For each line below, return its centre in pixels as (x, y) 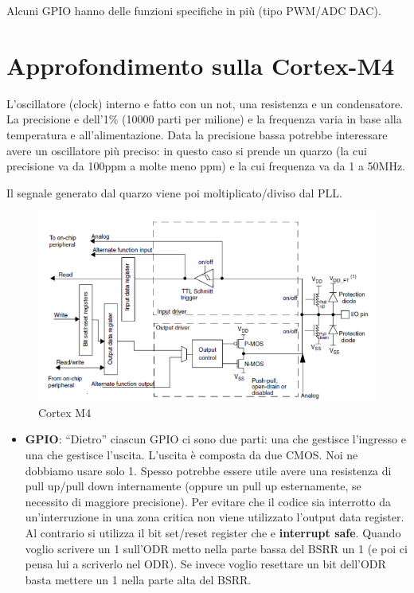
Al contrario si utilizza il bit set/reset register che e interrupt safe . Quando (213, 532)
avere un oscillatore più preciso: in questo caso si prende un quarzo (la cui (187, 150)
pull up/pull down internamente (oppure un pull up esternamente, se (193, 486)
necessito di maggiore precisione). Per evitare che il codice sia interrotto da (208, 501)
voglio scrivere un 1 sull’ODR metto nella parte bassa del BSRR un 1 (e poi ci (216, 548)
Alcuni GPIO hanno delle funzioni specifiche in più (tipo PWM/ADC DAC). (194, 10)
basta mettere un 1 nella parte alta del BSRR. (138, 579)
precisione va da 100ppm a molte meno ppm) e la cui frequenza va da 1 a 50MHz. (206, 166)
